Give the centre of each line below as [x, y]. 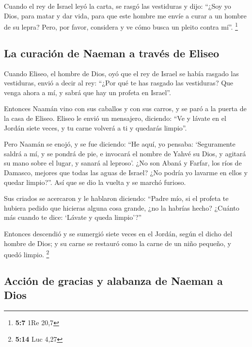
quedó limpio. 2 [27, 254]
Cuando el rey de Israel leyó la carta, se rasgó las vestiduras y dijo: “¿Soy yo [118, 6]
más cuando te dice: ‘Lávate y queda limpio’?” [73, 217]
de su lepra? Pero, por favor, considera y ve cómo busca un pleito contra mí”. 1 [121, 26]
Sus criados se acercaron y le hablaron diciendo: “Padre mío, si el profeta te [116, 198]
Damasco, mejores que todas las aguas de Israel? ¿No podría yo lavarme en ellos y [126, 172]
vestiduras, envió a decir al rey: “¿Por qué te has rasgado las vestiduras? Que [119, 83]
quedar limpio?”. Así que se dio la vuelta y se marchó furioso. [95, 182]
